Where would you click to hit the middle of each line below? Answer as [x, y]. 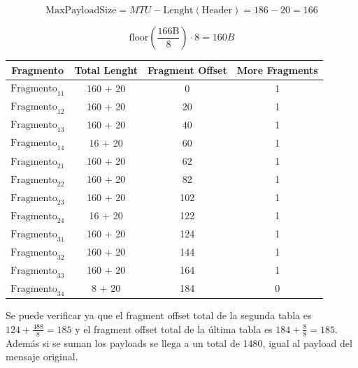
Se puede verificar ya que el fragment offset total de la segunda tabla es [159, 315]
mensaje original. [42, 356]
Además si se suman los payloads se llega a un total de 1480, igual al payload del [179, 343]
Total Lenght [106, 69]
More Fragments [277, 69]
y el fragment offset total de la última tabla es [174, 329]
